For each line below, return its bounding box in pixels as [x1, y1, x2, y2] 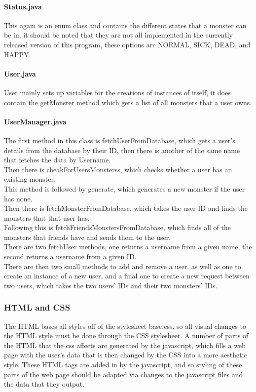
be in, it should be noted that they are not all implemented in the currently [4, 30, 233, 40]
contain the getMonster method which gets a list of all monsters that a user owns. [4, 97, 252, 107]
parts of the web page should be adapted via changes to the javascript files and [4, 369, 243, 379]
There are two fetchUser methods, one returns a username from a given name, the [4, 241, 252, 252]
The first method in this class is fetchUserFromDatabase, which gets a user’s [4, 135, 235, 145]
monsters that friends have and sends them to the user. [4, 232, 171, 242]
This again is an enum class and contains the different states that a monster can [4, 20, 247, 30]
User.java [4, 68, 36, 78]
